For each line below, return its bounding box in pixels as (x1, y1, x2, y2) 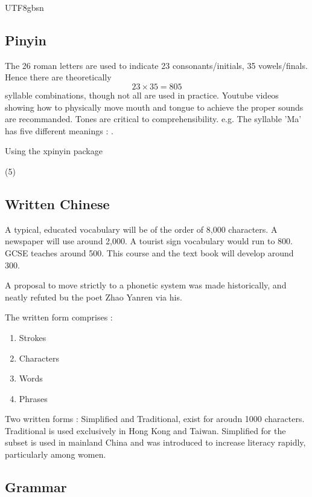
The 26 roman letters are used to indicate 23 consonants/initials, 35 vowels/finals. (5, 59, 308, 71)
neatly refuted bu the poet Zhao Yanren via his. (5, 290, 182, 303)
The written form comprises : (5, 311, 113, 323)
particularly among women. (5, 448, 106, 461)
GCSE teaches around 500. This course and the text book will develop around (5, 246, 294, 259)
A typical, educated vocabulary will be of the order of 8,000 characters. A (5, 223, 278, 235)
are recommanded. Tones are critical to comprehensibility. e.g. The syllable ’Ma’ (5, 112, 302, 125)
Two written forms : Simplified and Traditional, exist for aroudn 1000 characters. (5, 412, 305, 425)
